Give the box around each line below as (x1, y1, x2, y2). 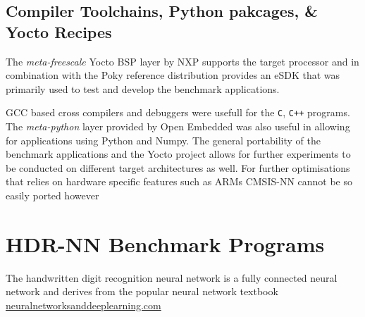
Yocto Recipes (6, 20, 112, 42)
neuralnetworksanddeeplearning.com (6, 297, 161, 312)
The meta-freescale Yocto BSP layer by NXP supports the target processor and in (6, 54, 359, 68)
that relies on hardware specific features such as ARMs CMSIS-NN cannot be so (6, 174, 353, 189)
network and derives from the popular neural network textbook (6, 284, 278, 299)
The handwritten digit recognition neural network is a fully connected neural (6, 270, 338, 285)
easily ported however (6, 188, 99, 202)
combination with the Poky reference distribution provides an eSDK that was (6, 68, 340, 82)
